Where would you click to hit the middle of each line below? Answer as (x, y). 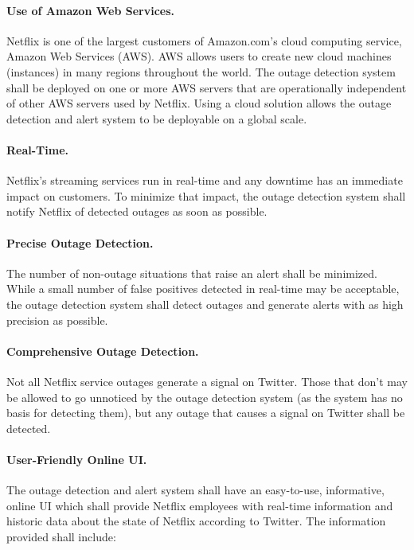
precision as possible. (57, 320)
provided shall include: (61, 536)
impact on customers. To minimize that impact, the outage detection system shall (206, 195)
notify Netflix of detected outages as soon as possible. (137, 211)
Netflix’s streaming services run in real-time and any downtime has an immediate (205, 180)
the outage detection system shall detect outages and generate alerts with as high (205, 304)
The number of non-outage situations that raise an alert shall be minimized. (192, 273)
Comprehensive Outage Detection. (103, 351)
